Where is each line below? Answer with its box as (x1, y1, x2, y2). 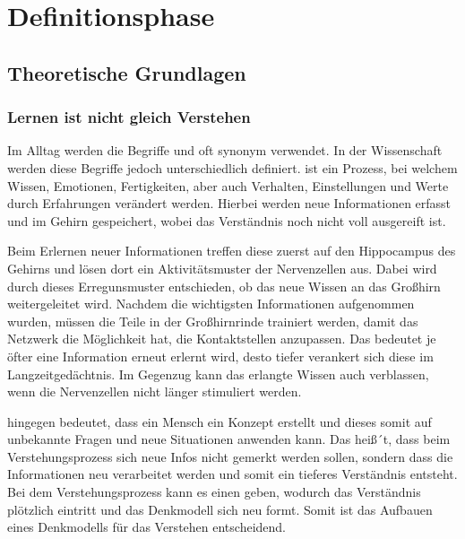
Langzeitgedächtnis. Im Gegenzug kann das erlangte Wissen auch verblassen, (7, 364, 429, 383)
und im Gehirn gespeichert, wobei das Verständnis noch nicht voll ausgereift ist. (7, 211, 446, 230)
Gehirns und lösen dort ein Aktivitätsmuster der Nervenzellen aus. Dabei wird (7, 258, 437, 277)
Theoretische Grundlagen (7, 58, 246, 86)
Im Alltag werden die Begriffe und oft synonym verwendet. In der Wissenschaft (7, 141, 443, 160)
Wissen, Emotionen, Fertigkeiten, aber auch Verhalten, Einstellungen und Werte (7, 176, 449, 195)
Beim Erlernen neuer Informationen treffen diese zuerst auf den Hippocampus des (7, 241, 456, 260)
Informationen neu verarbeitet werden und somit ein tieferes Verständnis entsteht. (7, 465, 458, 483)
